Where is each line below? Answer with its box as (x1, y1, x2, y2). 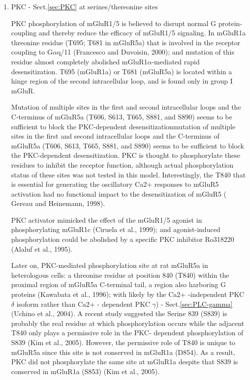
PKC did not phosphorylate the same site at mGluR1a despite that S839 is (11, 356, 238, 367)
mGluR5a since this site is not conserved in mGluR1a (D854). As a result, (11, 347, 235, 357)
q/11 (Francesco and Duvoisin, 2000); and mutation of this (57, 47, 234, 57)
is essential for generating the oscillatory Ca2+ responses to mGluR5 (11, 179, 219, 189)
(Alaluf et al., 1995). (11, 243, 73, 254)
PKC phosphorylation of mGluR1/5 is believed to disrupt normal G (11, 18, 217, 28)
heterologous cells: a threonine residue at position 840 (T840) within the (11, 269, 229, 280)
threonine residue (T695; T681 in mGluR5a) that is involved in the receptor (11, 37, 241, 47)
